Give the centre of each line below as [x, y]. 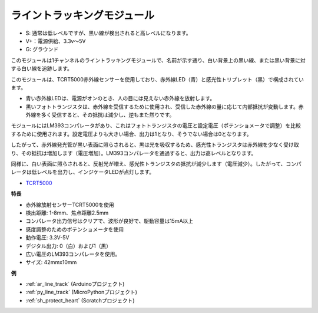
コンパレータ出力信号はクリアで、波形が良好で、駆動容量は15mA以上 [110, 221]
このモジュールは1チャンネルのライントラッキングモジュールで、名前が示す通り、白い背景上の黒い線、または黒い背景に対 [158, 60]
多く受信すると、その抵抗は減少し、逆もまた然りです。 [108, 115]
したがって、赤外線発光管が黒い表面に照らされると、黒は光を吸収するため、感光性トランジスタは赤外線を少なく [147, 145]
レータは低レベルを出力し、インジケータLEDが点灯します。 [83, 172]
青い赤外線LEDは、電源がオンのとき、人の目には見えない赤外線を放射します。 [120, 98]
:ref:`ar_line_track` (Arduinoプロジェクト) [75, 284]
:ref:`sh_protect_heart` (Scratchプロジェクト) [80, 300]
